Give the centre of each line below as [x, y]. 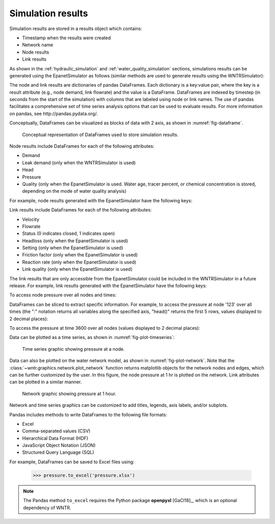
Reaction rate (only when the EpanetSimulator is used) [79, 262]
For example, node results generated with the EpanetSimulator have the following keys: [101, 200]
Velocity [31, 219]
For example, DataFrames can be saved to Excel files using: [72, 462]
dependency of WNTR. [47, 508]
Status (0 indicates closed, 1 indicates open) [68, 233]
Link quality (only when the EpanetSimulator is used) [77, 269]
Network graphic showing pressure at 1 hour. [69, 394]
